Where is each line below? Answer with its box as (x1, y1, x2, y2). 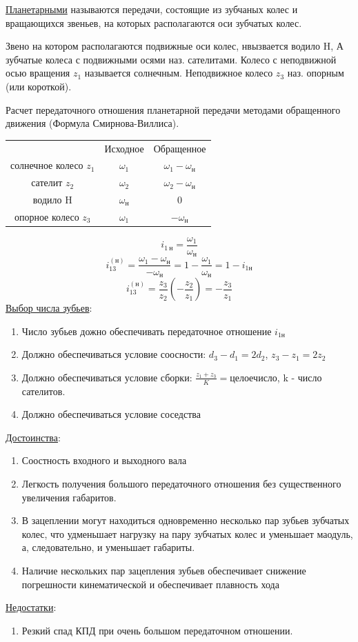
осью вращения (6, 66, 70, 80)
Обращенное (153, 141, 206, 155)
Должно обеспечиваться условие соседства (21, 407, 201, 421)
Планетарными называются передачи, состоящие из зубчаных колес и (6, 2, 298, 16)
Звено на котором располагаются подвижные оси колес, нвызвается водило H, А (6, 39, 344, 53)
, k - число (277, 370, 322, 384)
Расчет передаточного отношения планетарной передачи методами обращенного (6, 102, 341, 117)
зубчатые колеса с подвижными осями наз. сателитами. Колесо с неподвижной (6, 52, 337, 66)
